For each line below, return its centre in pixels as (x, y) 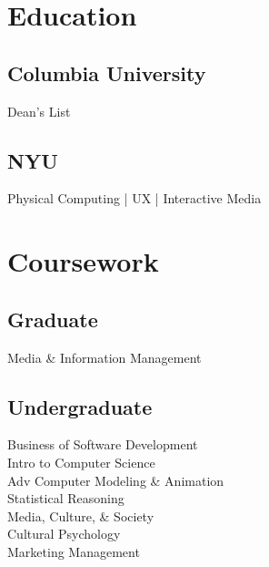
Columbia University (107, 72)
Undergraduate (80, 406)
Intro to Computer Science (81, 462)
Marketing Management (74, 551)
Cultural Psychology (64, 534)
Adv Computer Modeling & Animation (116, 480)
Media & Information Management (105, 357)
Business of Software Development (103, 444)
